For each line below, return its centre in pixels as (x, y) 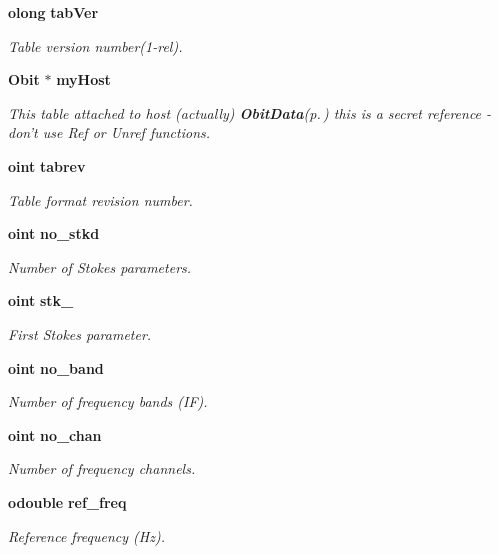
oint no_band (56, 367)
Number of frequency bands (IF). (108, 401)
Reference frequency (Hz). (86, 535)
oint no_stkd (54, 233)
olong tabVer (53, 12)
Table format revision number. (100, 199)
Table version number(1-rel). (95, 45)
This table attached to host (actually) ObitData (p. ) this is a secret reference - (250, 112)
